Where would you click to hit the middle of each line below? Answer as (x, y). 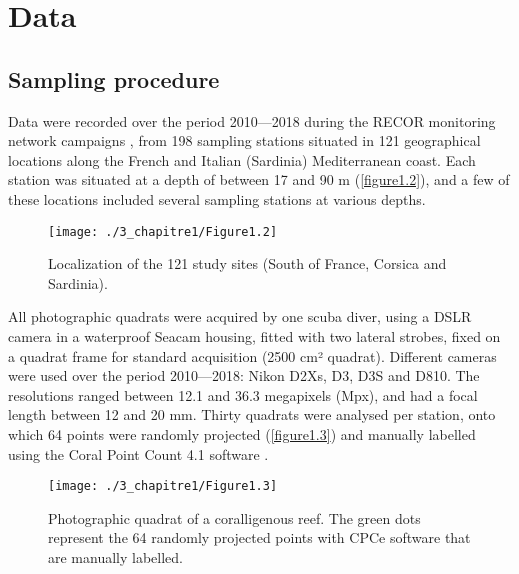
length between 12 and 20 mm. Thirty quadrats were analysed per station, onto (252, 414)
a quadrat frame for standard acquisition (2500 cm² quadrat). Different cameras (252, 355)
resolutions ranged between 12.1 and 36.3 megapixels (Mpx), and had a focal (243, 394)
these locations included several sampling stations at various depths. (217, 198)
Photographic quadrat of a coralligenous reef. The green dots (234, 517)
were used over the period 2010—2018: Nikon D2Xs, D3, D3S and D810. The (244, 375)
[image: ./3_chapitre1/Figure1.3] (163, 486)
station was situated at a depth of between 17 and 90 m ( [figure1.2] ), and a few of (259, 179)
